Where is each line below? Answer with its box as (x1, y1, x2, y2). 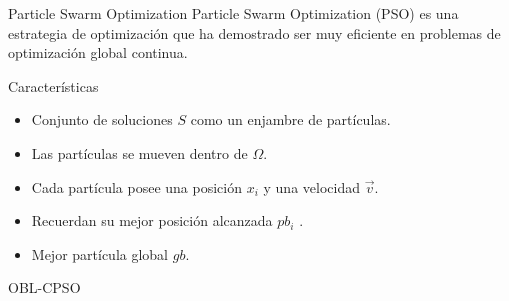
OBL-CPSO (8, 277, 81, 298)
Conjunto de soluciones (31, 109, 173, 130)
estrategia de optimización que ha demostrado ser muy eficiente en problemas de (8, 22, 501, 43)
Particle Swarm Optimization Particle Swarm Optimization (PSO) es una (8, 3, 459, 23)
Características (8, 75, 99, 96)
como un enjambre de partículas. (190, 109, 391, 130)
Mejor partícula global (31, 243, 169, 264)
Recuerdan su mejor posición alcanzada (31, 210, 273, 231)
